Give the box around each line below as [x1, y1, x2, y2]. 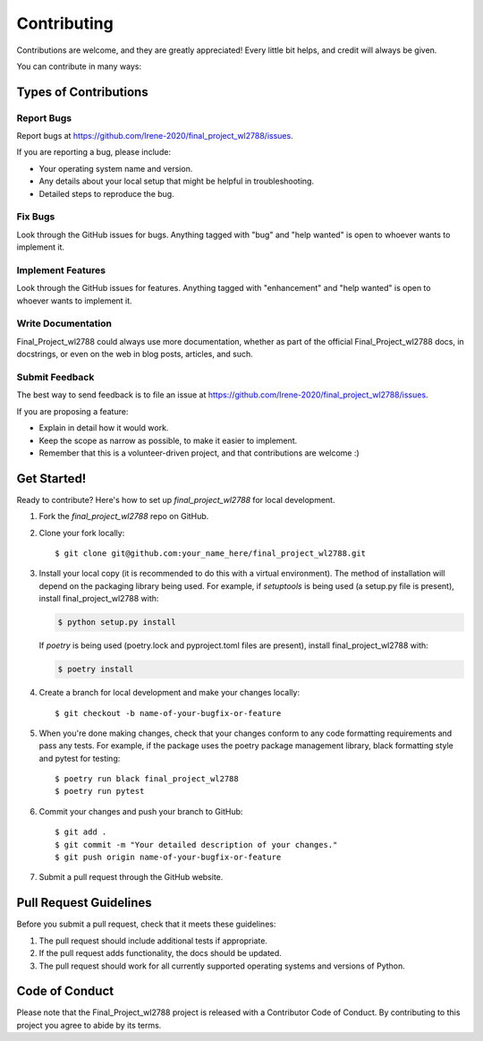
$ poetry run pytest [55, 786, 145, 797]
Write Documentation [16, 318, 112, 330]
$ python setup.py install [57, 618, 176, 627]
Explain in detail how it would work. [38, 422, 169, 433]
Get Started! [16, 471, 87, 486]
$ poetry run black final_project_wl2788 [55, 774, 239, 784]
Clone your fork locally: [38, 527, 125, 538]
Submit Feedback [16, 371, 95, 384]
